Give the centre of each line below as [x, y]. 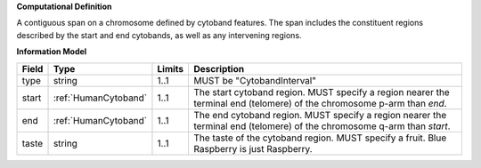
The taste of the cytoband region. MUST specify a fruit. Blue [320, 138]
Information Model [52, 52]
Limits [171, 68]
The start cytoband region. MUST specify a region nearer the [322, 92]
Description [219, 68]
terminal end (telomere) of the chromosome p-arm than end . [320, 103]
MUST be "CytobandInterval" [255, 80]
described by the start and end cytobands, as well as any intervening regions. [159, 35]
